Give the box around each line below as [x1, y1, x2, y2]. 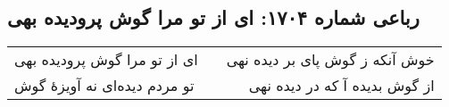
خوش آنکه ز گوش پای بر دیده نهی [226, 49, 435, 70]
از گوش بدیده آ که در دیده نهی [248, 75, 435, 96]
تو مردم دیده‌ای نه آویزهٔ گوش [14, 75, 195, 96]
